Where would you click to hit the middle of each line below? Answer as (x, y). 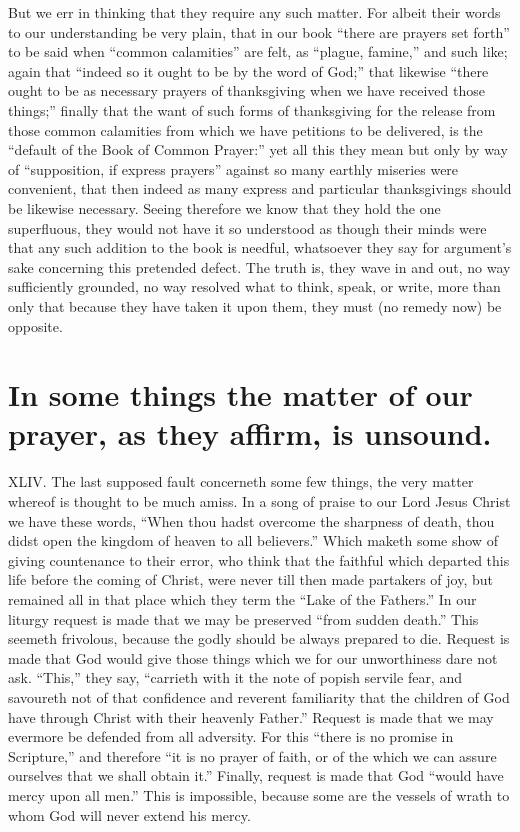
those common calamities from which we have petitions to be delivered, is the (245, 129)
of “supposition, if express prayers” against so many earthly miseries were (233, 168)
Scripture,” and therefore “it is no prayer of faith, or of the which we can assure (252, 755)
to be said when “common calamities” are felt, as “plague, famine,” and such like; (258, 51)
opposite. (35, 325)
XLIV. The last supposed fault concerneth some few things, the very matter (241, 481)
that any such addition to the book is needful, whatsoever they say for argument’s (260, 247)
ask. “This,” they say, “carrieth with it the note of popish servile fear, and (235, 677)
